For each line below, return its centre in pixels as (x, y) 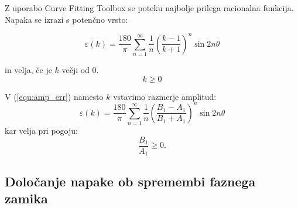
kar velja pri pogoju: (41, 131)
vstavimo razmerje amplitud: (165, 96)
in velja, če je (28, 70)
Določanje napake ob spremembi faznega (130, 181)
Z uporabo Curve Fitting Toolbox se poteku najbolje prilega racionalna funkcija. (149, 8)
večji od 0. (80, 70)
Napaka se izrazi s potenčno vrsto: (66, 19)
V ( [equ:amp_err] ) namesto (54, 96)
